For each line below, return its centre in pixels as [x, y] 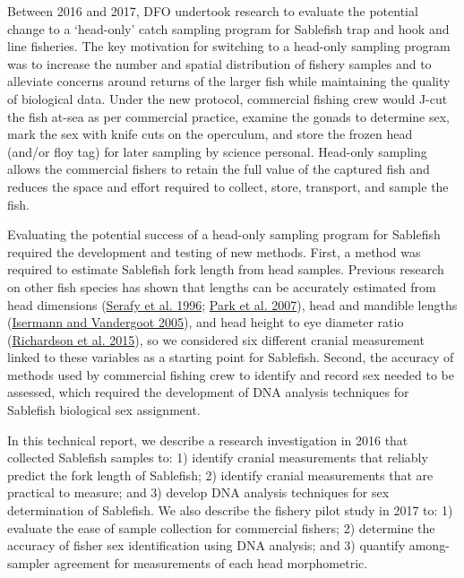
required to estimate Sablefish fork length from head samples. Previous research [226, 269]
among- [429, 545]
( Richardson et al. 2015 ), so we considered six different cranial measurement [216, 339]
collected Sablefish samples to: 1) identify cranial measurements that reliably [218, 457]
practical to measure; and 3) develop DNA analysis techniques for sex [198, 492]
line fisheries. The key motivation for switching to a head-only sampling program [229, 46]
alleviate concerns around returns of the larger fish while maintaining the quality [229, 81]
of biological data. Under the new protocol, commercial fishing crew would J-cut [228, 98]
